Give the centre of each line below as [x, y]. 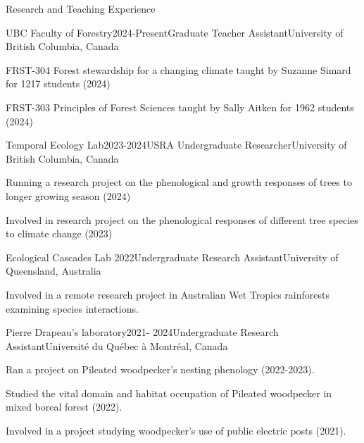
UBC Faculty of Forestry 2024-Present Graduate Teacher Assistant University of [175, 32]
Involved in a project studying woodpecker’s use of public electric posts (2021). [176, 431]
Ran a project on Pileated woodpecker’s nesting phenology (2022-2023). [160, 369]
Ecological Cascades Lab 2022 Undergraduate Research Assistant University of [172, 257]
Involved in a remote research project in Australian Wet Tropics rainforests [168, 294]
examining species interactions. [72, 308]
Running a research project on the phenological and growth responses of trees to [179, 182]
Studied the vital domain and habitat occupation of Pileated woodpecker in [169, 393]
